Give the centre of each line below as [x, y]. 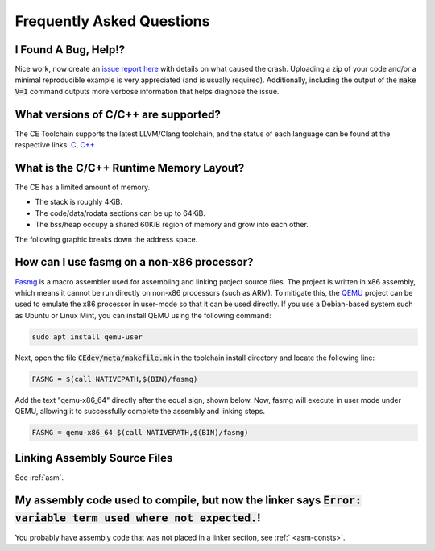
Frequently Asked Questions [112, 21]
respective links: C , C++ [55, 145]
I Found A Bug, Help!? [70, 50]
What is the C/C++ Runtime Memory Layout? [130, 168]
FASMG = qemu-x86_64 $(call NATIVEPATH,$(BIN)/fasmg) [140, 432]
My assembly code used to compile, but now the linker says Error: [188, 501]
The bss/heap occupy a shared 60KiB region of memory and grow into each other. [172, 225]
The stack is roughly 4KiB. [79, 202]
